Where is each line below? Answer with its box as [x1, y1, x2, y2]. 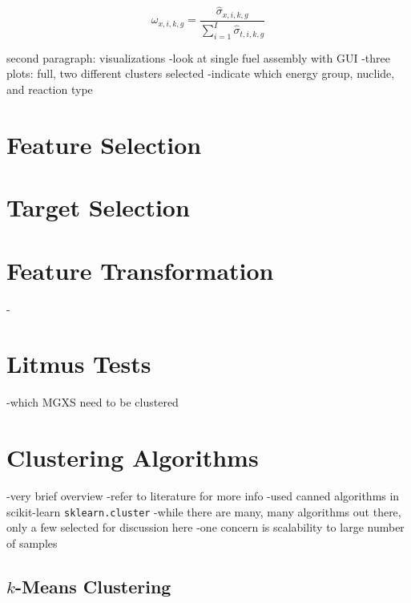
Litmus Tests [6, 347, 151, 380]
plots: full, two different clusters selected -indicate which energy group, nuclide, [6, 65, 395, 82]
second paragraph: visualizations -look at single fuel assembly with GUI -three [6, 49, 391, 66]
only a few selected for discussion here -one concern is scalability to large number [6, 519, 405, 536]
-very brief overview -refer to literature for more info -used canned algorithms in [6, 487, 400, 504]
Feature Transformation [6, 253, 274, 286]
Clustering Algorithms [6, 441, 259, 473]
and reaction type [6, 81, 93, 98]
